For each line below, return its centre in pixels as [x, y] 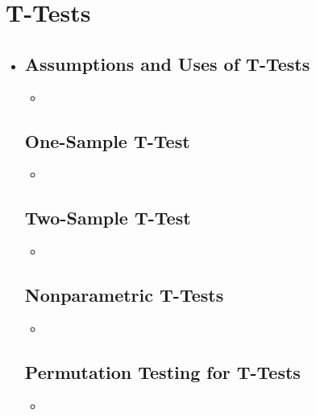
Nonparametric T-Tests [124, 295]
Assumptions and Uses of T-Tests [167, 63]
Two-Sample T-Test [108, 218]
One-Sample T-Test [107, 140]
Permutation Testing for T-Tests [162, 371]
